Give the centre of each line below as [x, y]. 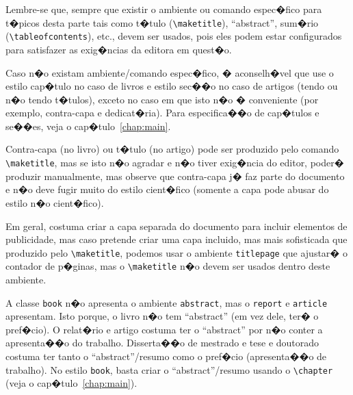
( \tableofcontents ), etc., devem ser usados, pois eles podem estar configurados [174, 36]
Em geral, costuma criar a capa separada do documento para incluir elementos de [176, 226]
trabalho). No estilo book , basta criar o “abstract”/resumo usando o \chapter [169, 369]
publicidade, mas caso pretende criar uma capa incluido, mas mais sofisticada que [176, 239]
